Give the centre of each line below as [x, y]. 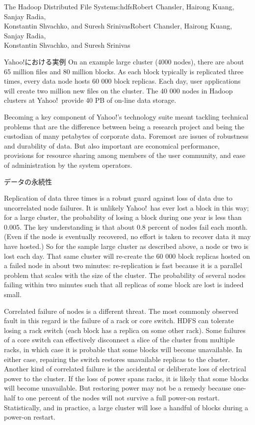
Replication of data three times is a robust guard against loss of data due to [118, 198]
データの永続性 [28, 181]
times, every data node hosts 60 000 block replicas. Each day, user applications [122, 81]
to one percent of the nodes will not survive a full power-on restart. [118, 397]
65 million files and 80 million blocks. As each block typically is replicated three [124, 71]
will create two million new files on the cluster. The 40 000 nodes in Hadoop [118, 90]
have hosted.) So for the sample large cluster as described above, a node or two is [126, 246]
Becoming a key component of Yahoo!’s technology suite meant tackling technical [126, 116]
